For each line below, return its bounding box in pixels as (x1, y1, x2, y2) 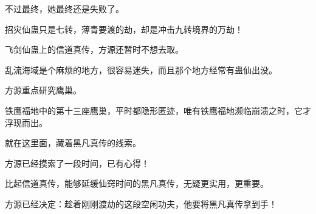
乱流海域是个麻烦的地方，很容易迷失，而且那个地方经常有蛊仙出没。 (5, 63, 277, 76)
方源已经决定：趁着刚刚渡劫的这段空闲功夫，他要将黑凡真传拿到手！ (5, 197, 277, 210)
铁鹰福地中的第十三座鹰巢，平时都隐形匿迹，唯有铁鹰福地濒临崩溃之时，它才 (5, 104, 311, 116)
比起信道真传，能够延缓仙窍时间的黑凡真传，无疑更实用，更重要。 (5, 177, 269, 190)
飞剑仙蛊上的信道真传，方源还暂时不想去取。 (5, 43, 184, 56)
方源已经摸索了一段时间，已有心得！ (5, 156, 149, 169)
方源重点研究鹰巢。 (5, 84, 81, 96)
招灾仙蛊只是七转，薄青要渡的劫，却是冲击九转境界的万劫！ (5, 22, 243, 35)
